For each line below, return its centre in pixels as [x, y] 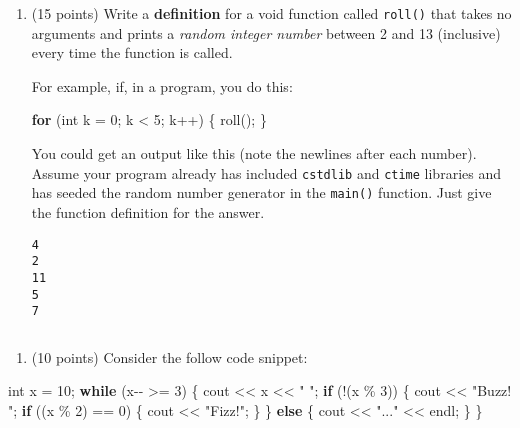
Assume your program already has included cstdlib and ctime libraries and [266, 172]
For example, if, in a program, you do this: [162, 85]
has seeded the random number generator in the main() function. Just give [261, 192]
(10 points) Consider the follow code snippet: [169, 356]
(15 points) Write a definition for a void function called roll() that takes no [271, 13]
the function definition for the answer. [148, 211]
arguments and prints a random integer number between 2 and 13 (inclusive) [266, 32]
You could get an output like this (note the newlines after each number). [254, 153]
